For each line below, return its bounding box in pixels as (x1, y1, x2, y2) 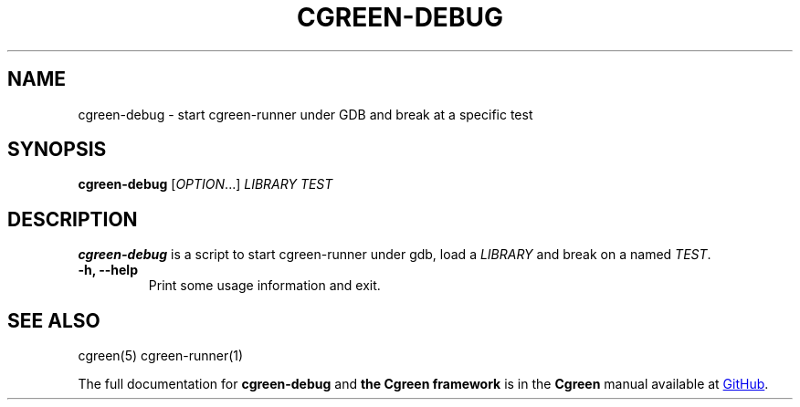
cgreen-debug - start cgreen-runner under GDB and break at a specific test (78, 106, 533, 122)
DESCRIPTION (7, 207, 138, 231)
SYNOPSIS (7, 138, 107, 162)
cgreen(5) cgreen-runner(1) (78, 348, 244, 364)
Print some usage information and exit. (148, 277, 381, 294)
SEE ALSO (7, 308, 100, 332)
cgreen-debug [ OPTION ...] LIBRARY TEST (78, 176, 333, 193)
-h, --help (78, 262, 138, 278)
